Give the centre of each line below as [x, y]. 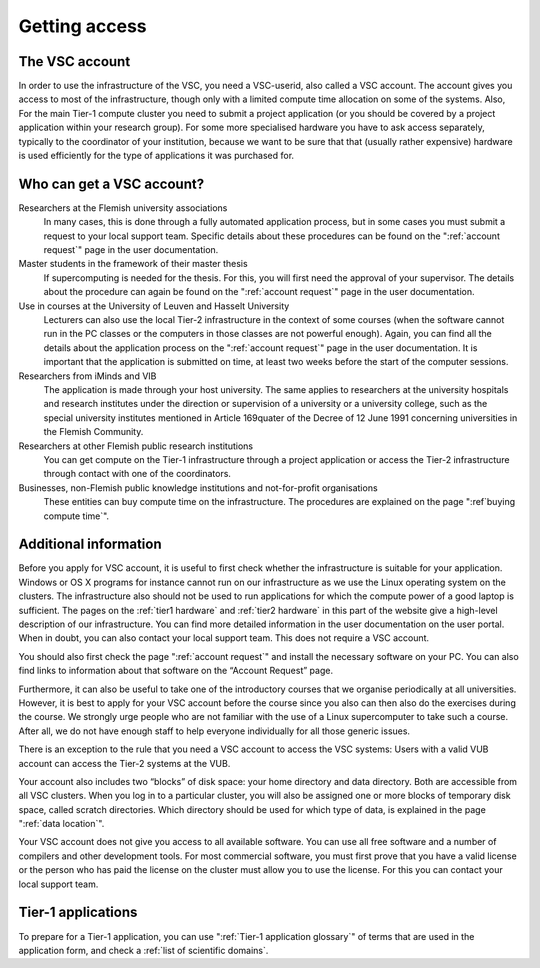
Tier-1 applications [78, 912]
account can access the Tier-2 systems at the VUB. [124, 763]
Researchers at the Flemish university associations [123, 207]
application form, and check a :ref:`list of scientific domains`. [143, 950]
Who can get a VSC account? [111, 183]
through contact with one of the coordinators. [137, 474]
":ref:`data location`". [61, 824]
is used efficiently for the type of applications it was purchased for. [156, 156]
